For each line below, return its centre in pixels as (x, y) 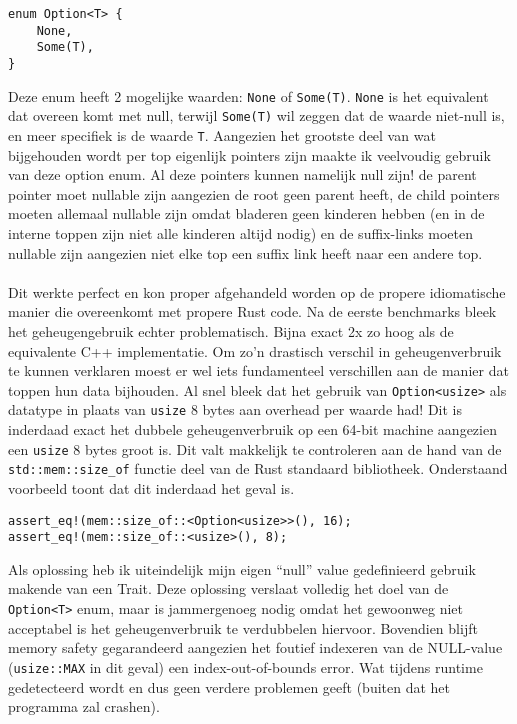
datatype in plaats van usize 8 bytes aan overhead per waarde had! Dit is (235, 409)
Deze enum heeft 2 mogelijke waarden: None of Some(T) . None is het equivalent (248, 95)
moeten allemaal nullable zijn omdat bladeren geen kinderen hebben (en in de (246, 213)
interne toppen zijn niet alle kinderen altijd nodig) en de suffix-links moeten (240, 232)
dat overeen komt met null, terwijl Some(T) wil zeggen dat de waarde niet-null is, (256, 115)
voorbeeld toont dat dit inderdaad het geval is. (151, 487)
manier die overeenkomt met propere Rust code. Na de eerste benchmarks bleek (252, 311)
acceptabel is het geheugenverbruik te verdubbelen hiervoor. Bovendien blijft (243, 627)
